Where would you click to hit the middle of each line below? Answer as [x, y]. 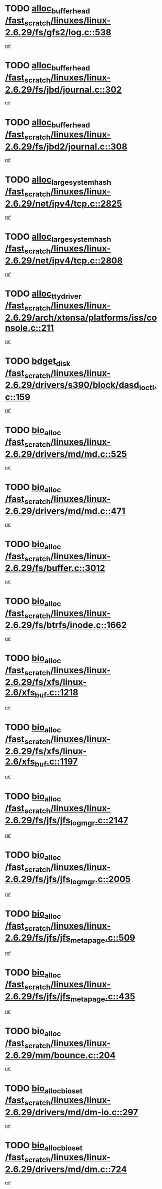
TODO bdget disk [38, 362]
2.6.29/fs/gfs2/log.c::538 [58, 33]
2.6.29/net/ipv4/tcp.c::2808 [64, 261]
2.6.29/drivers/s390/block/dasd [72, 385]
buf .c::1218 [57, 693]
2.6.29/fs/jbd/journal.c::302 [64, 90]
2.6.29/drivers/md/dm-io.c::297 [72, 1112]
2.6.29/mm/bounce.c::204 [60, 1055]
